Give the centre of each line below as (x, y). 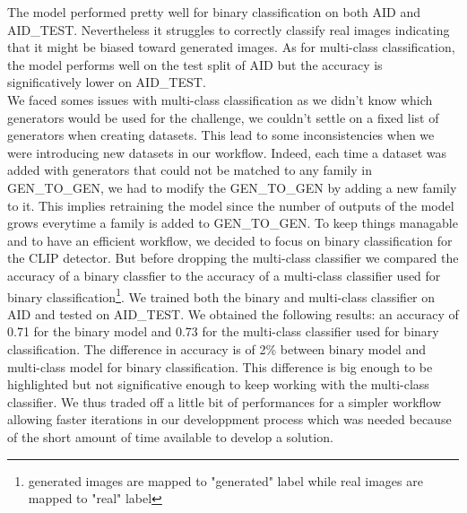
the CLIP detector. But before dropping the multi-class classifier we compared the (233, 258)
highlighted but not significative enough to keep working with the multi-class (218, 384)
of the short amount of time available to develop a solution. (170, 436)
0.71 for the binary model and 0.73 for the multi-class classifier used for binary (223, 331)
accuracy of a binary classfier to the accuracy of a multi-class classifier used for (224, 275)
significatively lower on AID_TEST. (107, 82)
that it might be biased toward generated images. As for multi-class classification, (231, 47)
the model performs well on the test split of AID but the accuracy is (195, 64)
